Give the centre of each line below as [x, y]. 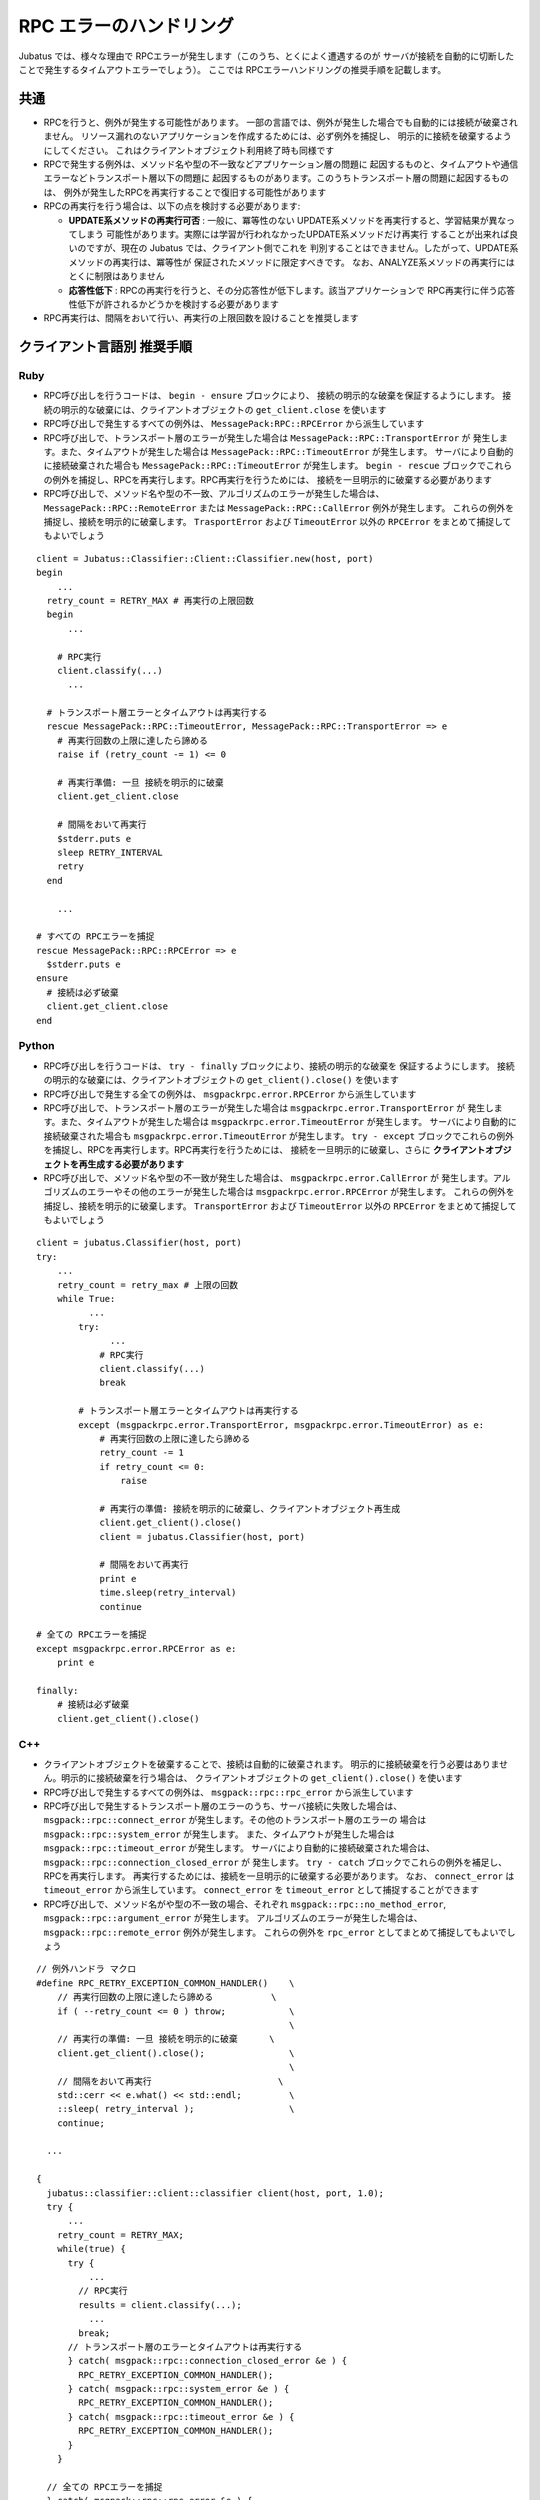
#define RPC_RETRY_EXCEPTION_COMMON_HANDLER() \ [165, 1983]
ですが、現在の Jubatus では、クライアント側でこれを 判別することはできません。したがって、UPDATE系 [302, 248]
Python [36, 1046]
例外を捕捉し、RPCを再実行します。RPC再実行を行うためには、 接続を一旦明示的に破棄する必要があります [271, 479]
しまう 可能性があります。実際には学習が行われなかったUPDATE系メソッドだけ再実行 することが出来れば [293, 234]
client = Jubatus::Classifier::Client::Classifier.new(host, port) [205, 558]
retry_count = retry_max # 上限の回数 [147, 1284]
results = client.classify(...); [160, 2304]
